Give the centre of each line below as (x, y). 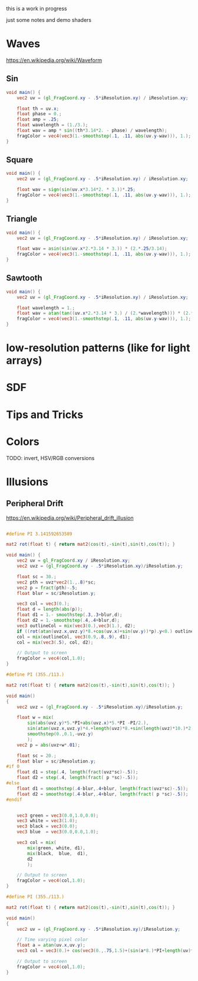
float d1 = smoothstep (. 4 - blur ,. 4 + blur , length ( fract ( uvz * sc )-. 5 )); (103, 788)
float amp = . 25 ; (38, 120)
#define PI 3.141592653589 (39, 534)
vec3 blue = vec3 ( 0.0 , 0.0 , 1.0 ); (58, 832)
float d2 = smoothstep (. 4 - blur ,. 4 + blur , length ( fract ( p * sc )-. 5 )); (103, 794)
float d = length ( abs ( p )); (50, 610)
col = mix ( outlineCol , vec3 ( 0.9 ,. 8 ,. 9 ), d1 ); (74, 637)
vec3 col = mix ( (37, 843)
